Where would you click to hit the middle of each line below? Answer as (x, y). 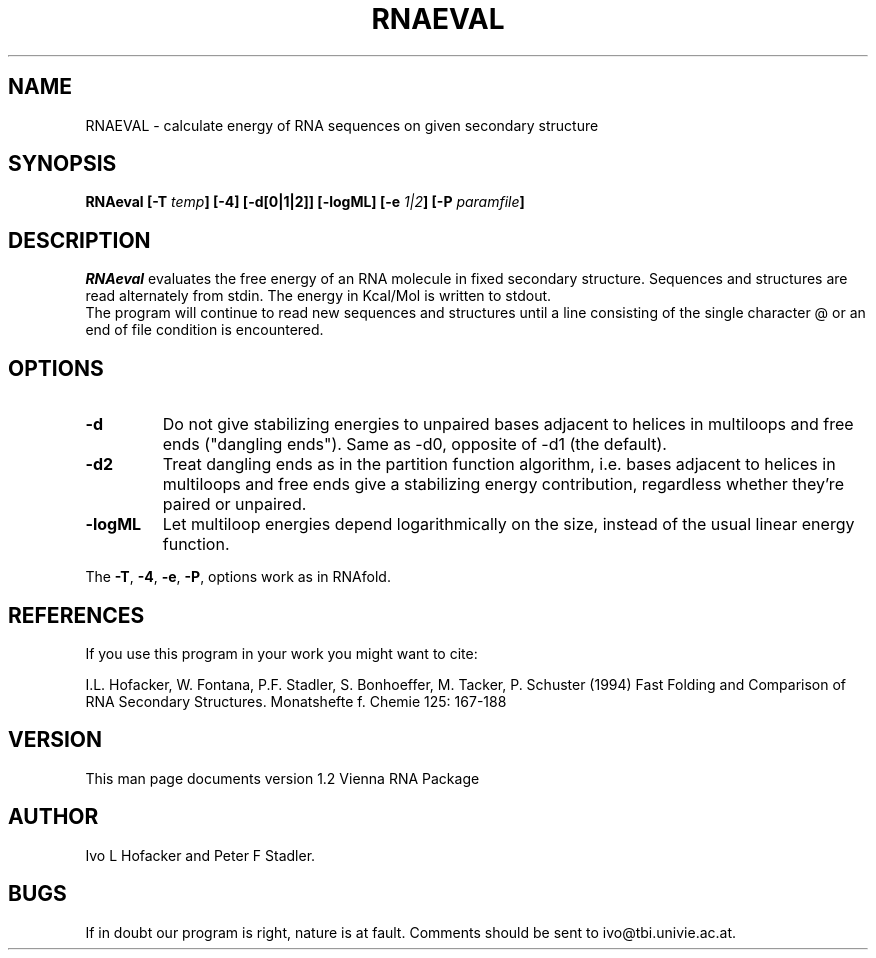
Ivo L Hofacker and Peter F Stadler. (200, 855)
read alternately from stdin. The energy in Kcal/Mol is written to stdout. (318, 296)
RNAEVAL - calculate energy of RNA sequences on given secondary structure (342, 125)
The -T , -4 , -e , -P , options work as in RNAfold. (238, 577)
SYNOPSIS (62, 164)
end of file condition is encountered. (204, 330)
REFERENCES (76, 615)
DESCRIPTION (79, 240)
